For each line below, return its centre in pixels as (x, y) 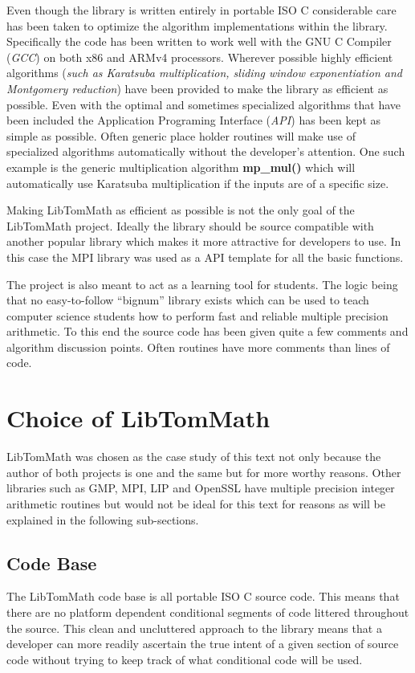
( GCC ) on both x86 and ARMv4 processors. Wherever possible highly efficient (200, 57)
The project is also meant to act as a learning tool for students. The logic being (202, 284)
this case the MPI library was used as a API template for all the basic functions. (205, 257)
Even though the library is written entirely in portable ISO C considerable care (201, 10)
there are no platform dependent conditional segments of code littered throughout (208, 612)
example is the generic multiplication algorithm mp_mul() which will (181, 167)
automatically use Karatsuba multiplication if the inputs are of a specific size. (198, 183)
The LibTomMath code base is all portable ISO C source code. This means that (203, 596)
